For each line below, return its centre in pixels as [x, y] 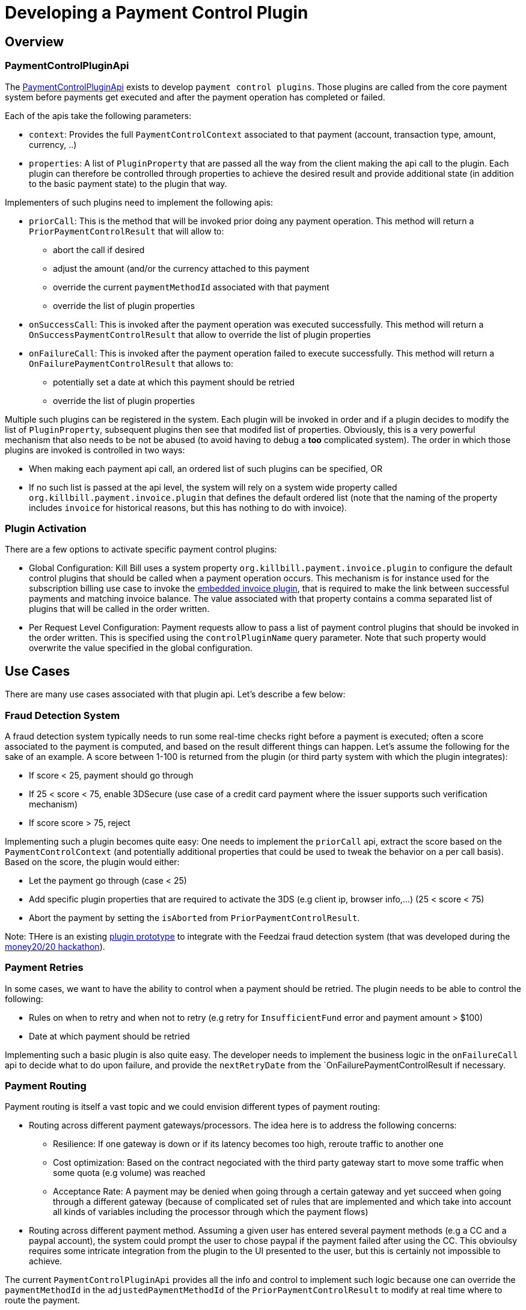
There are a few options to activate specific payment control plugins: [141, 549]
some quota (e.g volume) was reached [129, 1173]
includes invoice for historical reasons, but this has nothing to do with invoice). [188, 507]
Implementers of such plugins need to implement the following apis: [139, 202]
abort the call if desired [99, 249]
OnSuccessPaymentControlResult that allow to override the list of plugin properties [200, 334]
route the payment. [42, 1300]
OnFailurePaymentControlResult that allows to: [131, 363]
